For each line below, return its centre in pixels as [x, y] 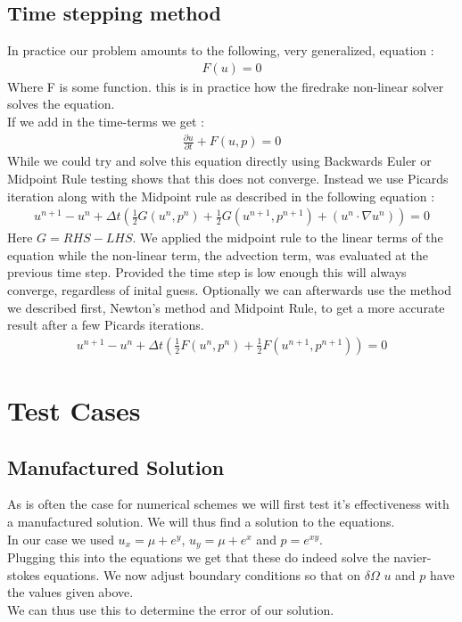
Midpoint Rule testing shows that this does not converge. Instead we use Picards [228, 179]
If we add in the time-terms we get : [106, 122]
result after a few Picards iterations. [106, 325]
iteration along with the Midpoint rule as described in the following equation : [221, 196]
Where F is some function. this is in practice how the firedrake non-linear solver [226, 86]
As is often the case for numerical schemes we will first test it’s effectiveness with [228, 504]
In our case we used [61, 539]
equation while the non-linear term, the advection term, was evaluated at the [218, 254]
